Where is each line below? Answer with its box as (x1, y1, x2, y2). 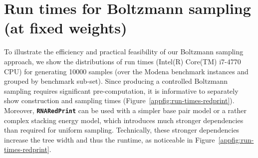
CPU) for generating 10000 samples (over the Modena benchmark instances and (4, 66, 249, 76)
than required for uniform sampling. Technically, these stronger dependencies (4, 125, 240, 135)
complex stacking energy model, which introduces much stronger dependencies (4, 115, 244, 125)
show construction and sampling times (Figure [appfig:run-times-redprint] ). (4, 95, 235, 106)
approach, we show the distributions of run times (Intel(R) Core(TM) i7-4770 (4, 56, 241, 66)
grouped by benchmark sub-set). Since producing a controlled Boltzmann (4, 76, 228, 86)
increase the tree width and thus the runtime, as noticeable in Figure (4, 134, 215, 145)
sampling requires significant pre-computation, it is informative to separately (4, 85, 239, 96)
